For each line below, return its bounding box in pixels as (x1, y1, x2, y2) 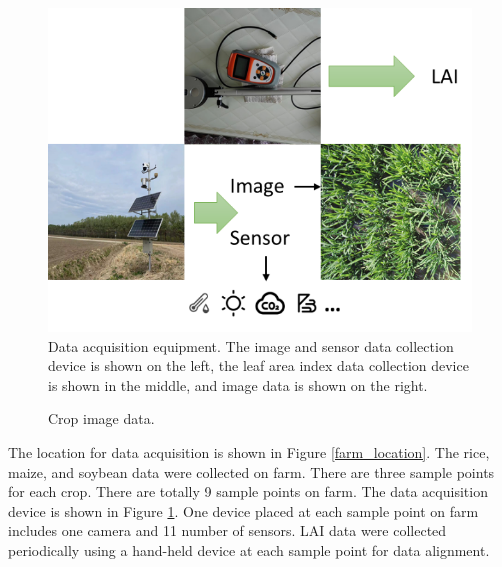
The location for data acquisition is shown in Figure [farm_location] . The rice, (8, 442, 490, 463)
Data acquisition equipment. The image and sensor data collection (48, 335, 454, 356)
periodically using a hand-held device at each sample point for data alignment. (8, 540, 490, 561)
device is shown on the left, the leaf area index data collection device (48, 355, 469, 376)
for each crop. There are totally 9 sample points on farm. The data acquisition (8, 481, 488, 502)
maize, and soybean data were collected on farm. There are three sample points (8, 461, 495, 482)
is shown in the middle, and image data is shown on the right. (48, 374, 428, 395)
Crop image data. (48, 408, 155, 429)
